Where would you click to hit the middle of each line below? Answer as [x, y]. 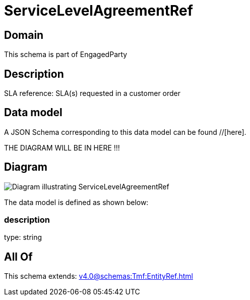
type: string [23, 237]
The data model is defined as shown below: [76, 202]
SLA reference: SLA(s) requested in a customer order [92, 93]
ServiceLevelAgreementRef [99, 11]
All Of [18, 257]
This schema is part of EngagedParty [66, 55]
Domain [24, 35]
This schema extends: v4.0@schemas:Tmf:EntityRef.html [99, 276]
